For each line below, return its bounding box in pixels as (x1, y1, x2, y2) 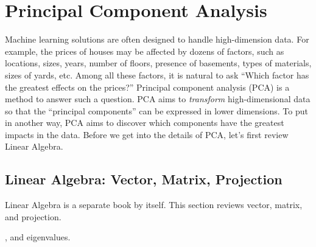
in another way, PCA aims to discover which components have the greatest (5, 116, 284, 129)
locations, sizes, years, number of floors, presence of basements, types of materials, (5, 57, 312, 69)
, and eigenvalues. (5, 231, 71, 243)
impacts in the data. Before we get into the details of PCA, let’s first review (5, 128, 289, 141)
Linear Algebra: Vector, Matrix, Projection (5, 170, 283, 189)
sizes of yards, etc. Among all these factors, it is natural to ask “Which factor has (5, 68, 309, 81)
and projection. (5, 210, 61, 223)
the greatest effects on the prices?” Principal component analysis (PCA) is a (5, 80, 290, 93)
